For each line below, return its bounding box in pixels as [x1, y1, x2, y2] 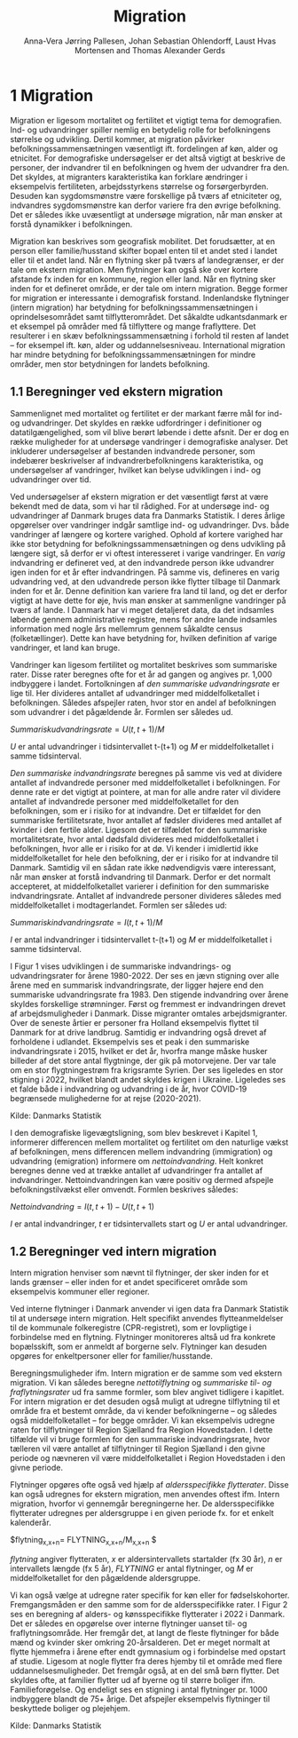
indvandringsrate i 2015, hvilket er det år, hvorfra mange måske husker [10, 1045, 269, 1056]
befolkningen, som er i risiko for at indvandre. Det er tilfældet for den [10, 806, 261, 816]
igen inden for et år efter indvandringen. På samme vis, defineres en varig [10, 567, 280, 577]
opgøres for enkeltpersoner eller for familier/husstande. [10, 1351, 214, 1361]
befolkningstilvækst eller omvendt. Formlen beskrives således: [10, 1184, 239, 1194]
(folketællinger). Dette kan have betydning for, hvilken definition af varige [10, 632, 278, 643]
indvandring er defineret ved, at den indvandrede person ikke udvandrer [10, 557, 274, 567]
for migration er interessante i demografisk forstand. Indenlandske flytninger [10, 292, 290, 303]
